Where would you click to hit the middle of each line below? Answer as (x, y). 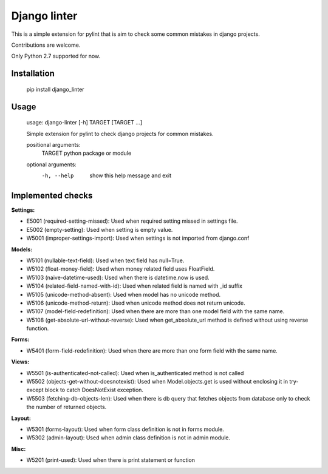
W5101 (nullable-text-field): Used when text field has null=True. (105, 260)
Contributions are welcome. (46, 45)
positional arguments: (53, 144)
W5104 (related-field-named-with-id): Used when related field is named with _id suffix (135, 286)
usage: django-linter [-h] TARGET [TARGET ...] (84, 123)
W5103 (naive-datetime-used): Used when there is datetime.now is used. (118, 277)
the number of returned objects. (67, 407)
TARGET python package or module (87, 153)
